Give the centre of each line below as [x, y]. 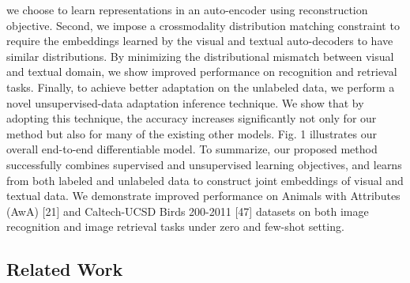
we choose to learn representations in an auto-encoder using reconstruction [187, 9]
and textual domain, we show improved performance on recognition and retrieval [202, 72]
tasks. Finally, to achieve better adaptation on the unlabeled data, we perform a [201, 87]
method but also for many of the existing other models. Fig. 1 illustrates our [192, 133]
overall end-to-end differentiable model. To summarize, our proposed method [192, 149]
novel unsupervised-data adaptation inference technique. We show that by [185, 102]
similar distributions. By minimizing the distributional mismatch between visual [200, 56]
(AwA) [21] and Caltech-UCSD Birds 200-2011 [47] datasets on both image [188, 211]
